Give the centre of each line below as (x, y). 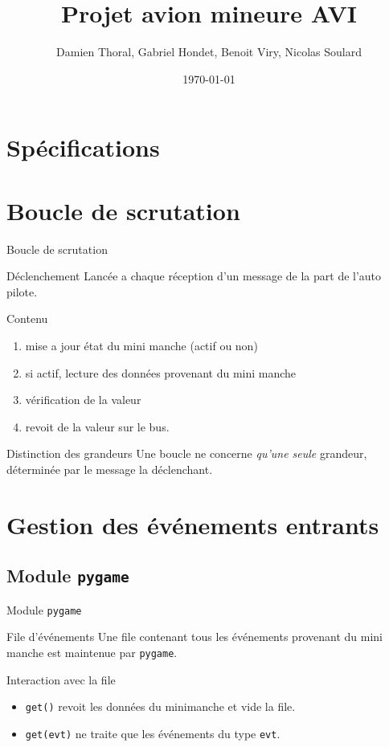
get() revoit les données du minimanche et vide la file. (160, 706)
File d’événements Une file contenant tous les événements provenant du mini (194, 637)
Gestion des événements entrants (193, 524)
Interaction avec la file (61, 679)
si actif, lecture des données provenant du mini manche (161, 372)
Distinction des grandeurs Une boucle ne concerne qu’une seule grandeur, (187, 453)
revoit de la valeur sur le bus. (97, 426)
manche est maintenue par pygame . (92, 652)
